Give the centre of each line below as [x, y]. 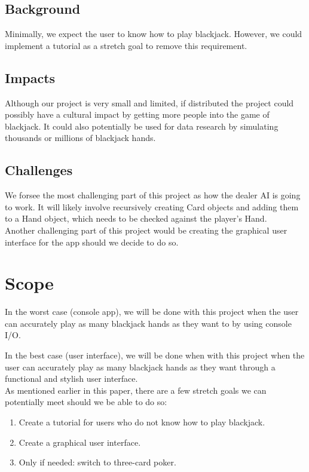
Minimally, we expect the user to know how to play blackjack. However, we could [154, 34]
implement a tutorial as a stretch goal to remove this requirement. [126, 45]
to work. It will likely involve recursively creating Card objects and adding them [152, 206]
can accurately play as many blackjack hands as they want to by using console [148, 323]
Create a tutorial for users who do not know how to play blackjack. [142, 422]
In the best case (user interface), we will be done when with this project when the [155, 355]
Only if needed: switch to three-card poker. [97, 462]
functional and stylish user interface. [71, 378]
